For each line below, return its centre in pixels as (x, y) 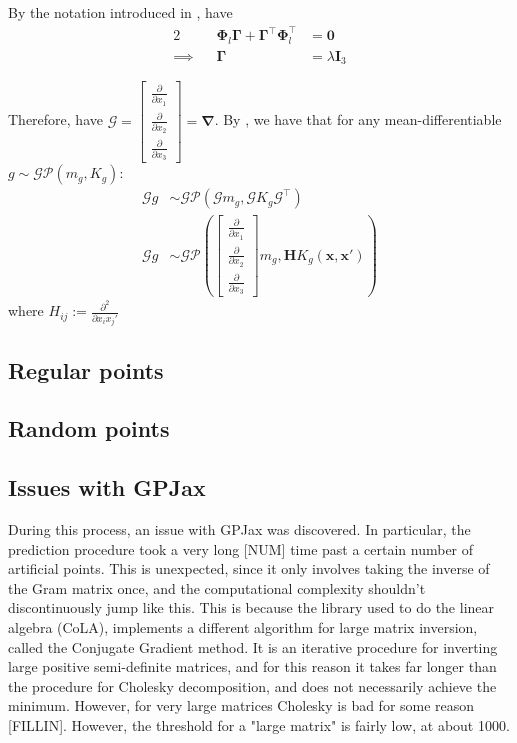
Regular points (86, 369)
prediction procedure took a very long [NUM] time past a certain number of (241, 548)
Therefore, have (55, 119)
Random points (89, 428)
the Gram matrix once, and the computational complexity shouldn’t (217, 587)
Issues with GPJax (107, 487)
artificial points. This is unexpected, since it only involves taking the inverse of (249, 568)
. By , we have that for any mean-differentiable (358, 119)
